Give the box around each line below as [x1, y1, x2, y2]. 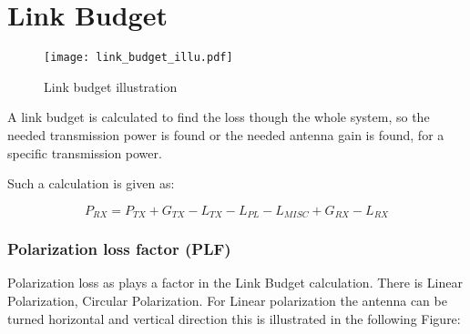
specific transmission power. [7, 143, 162, 162]
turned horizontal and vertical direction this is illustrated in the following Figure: [7, 309, 461, 328]
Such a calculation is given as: [7, 174, 175, 193]
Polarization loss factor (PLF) [7, 238, 231, 260]
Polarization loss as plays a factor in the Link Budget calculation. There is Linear [7, 273, 463, 292]
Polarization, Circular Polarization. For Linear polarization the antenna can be [7, 291, 447, 310]
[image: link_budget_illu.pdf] [44, 51, 233, 65]
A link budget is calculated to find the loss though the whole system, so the [7, 107, 430, 127]
